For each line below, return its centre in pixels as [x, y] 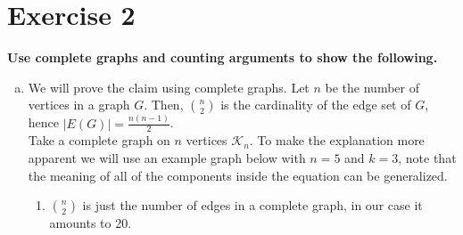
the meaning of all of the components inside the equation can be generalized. [238, 175]
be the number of [372, 87]
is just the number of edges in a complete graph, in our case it [252, 205]
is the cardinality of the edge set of [316, 105]
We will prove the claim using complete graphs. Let [169, 87]
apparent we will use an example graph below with [167, 158]
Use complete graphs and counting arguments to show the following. [223, 57]
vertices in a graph [79, 105]
